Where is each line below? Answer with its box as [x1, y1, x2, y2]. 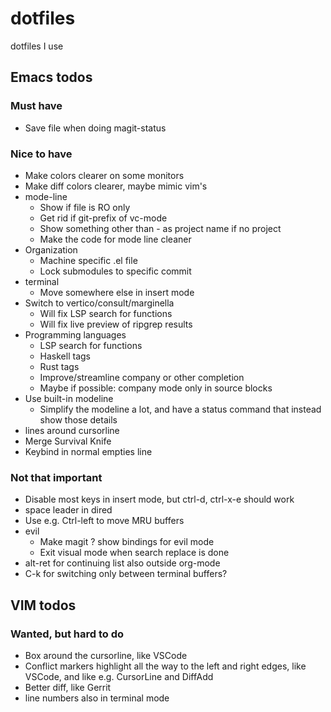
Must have [10, 99, 63, 113]
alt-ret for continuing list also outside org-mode [24, 557, 221, 569]
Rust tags [39, 360, 80, 372]
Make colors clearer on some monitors [24, 169, 185, 181]
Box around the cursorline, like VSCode [24, 649, 188, 661]
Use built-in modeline [24, 392, 114, 404]
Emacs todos [10, 69, 93, 86]
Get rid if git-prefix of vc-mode [39, 212, 168, 224]
